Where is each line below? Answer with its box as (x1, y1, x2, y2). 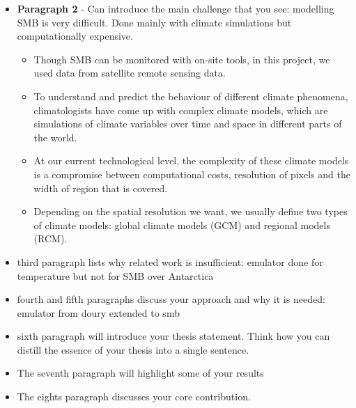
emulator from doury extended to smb (17, 305, 180, 320)
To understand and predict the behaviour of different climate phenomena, (33, 88, 348, 103)
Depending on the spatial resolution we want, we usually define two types (33, 204, 348, 219)
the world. (33, 130, 77, 144)
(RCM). (33, 231, 68, 246)
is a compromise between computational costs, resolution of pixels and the (33, 166, 350, 181)
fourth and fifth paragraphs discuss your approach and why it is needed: (17, 292, 325, 306)
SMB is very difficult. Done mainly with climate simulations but (17, 15, 292, 29)
